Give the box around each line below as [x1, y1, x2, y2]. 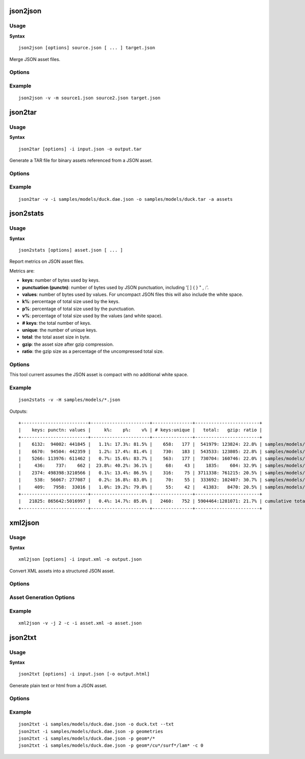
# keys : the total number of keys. [22, 320, 91, 326]
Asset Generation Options [9, 594, 75, 601]
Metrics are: [9, 267, 35, 274]
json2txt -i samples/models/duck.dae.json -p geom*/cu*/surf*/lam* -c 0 [18, 743, 203, 748]
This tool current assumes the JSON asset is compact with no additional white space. [9, 372, 189, 378]
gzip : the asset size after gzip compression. [22, 341, 114, 347]
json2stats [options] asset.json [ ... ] [18, 247, 123, 253]
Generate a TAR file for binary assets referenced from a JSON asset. [9, 158, 152, 163]
